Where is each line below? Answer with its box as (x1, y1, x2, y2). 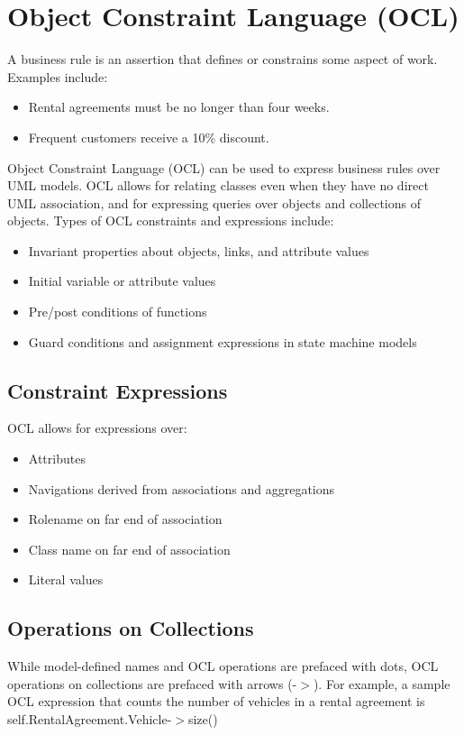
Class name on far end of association (28, 539, 231, 558)
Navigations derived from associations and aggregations (28, 479, 335, 498)
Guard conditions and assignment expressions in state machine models (28, 332, 417, 351)
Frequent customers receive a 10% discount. (28, 127, 269, 146)
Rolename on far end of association (28, 510, 223, 528)
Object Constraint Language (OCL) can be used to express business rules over (7, 158, 441, 177)
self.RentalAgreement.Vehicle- (7, 710, 172, 728)
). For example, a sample (313, 674, 450, 693)
